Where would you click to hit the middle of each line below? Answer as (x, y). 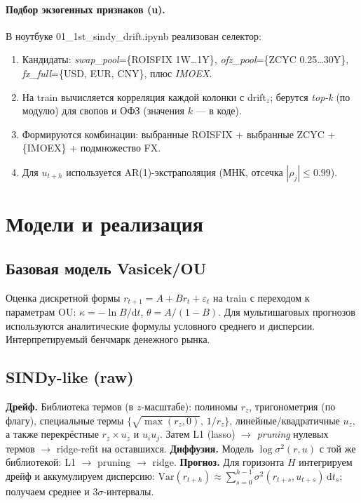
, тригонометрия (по (292, 406)
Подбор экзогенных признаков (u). (86, 9)
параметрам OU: (41, 311)
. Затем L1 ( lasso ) (198, 434)
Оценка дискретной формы (63, 297)
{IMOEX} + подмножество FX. (91, 148)
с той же (338, 448)
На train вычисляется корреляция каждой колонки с (133, 96)
